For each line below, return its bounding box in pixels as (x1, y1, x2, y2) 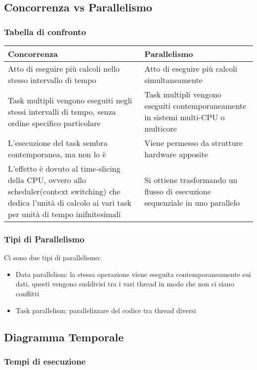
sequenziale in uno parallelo (144, 197, 240, 208)
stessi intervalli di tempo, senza (8, 105, 116, 117)
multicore (144, 123, 177, 134)
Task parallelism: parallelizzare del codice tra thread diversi (15, 305, 196, 315)
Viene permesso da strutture (144, 137, 243, 148)
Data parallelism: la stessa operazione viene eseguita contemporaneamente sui (15, 269, 251, 279)
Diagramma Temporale (4, 329, 124, 344)
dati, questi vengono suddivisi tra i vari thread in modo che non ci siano (15, 278, 234, 289)
